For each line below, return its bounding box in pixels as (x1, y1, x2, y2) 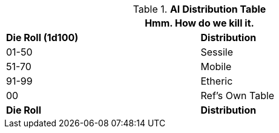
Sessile (200, 46, 234, 58)
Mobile (200, 60, 232, 73)
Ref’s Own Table (200, 89, 275, 102)
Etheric (200, 75, 233, 87)
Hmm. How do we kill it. (145, 17, 254, 29)
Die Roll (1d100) (6, 31, 79, 44)
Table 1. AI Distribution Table (133, 3, 266, 15)
